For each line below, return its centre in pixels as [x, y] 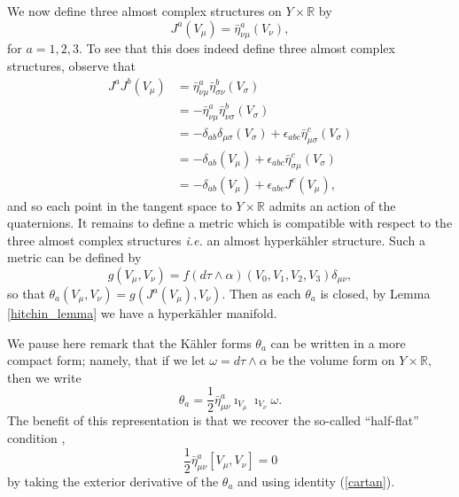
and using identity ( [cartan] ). [316, 481]
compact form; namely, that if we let [106, 360]
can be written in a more [338, 342]
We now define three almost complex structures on [144, 11]
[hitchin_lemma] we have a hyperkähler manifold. [142, 313]
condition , [36, 438]
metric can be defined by [74, 257]
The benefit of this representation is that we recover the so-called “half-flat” [213, 420]
